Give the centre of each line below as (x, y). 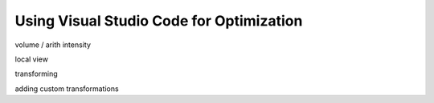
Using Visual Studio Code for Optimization (159, 21)
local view (31, 59)
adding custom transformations (67, 89)
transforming (36, 74)
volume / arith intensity (53, 45)
